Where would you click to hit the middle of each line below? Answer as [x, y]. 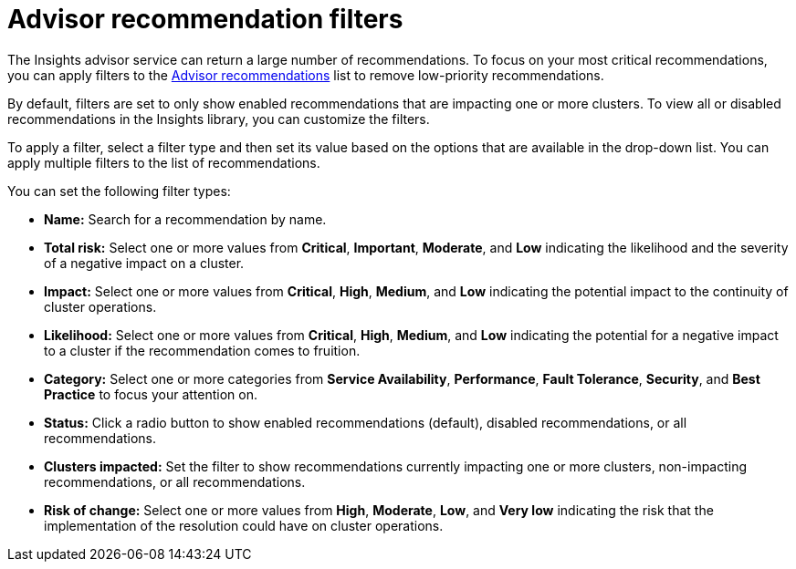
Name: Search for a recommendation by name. [185, 219]
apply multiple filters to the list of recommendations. [164, 162]
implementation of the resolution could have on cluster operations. [244, 525]
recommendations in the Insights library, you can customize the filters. [219, 119]
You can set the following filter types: [119, 191]
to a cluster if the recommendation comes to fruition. [202, 350]
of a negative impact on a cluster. [144, 263]
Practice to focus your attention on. [151, 394]
